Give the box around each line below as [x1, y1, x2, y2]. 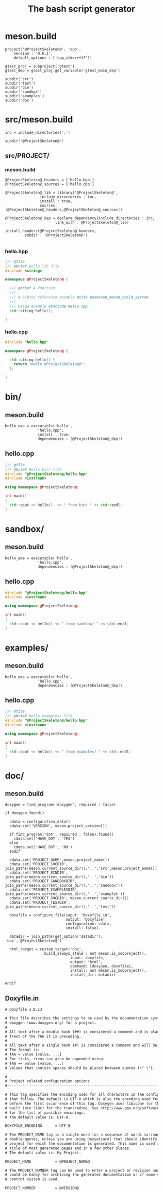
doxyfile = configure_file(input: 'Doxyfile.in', [9, 913, 112, 918]
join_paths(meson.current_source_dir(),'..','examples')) [5, 892, 125, 896]
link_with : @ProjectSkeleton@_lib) [55, 220, 130, 225]
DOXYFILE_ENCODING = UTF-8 [5, 1123, 70, 1128]
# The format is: [5, 1048, 40, 1052]
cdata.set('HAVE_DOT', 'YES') [14, 836, 75, 841]
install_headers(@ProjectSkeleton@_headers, [5, 228, 97, 233]
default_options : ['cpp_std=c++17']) [14, 55, 92, 60]
